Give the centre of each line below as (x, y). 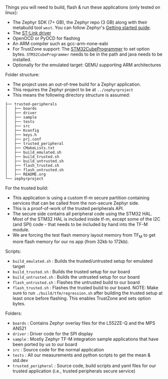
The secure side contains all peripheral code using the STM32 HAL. (82, 214)
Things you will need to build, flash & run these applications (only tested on (83, 7)
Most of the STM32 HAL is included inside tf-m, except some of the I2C (86, 219)
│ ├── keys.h (21, 135)
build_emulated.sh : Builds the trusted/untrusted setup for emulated (82, 261)
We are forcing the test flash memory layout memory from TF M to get (84, 236)
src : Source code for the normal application (58, 349)
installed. (22, 59)
